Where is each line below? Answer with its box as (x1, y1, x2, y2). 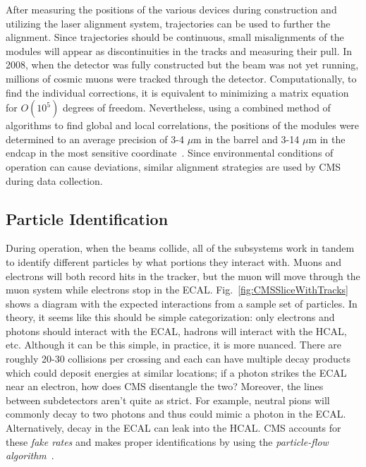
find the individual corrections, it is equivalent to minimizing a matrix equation (6, 85, 349, 99)
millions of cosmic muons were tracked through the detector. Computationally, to (6, 71, 357, 85)
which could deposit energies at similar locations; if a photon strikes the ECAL (6, 365, 347, 380)
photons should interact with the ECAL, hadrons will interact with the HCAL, (6, 323, 347, 338)
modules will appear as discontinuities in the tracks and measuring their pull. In (6, 43, 353, 58)
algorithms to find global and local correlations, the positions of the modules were (6, 118, 360, 133)
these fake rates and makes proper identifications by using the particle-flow (6, 434, 329, 449)
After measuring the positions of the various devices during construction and (6, 2, 337, 16)
